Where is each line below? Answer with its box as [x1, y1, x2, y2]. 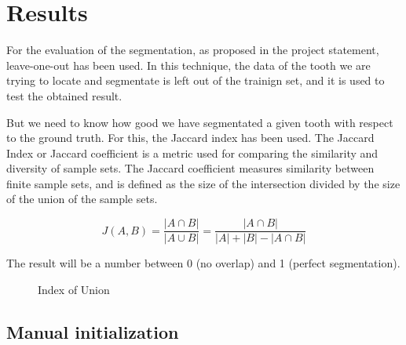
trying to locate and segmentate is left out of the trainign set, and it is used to [6, 72, 385, 89]
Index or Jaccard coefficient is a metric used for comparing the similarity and [6, 144, 379, 161]
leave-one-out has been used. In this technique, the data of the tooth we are [6, 56, 371, 73]
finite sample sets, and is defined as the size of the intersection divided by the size [6, 175, 401, 191]
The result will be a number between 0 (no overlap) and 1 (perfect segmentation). [6, 255, 401, 271]
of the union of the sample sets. [6, 191, 158, 207]
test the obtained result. [6, 87, 123, 103]
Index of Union [38, 281, 110, 297]
